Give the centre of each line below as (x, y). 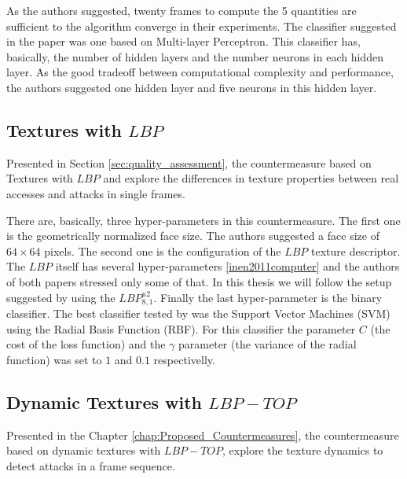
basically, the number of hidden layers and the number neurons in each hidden (195, 56)
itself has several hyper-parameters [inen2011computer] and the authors (227, 266)
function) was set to (54, 359)
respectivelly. (184, 359)
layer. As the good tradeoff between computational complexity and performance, (200, 72)
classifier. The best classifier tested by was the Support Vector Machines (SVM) (198, 313)
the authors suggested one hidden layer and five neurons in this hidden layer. (192, 87)
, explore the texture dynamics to (303, 450)
